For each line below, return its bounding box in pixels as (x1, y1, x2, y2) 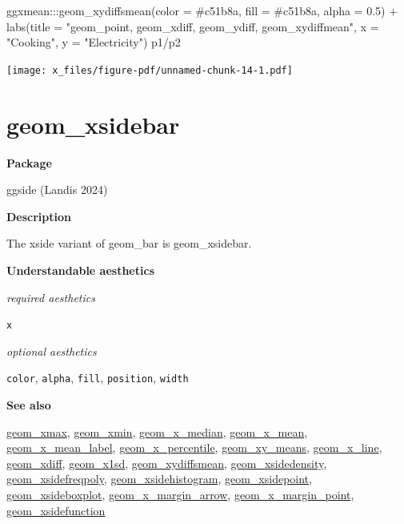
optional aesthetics (6, 342, 97, 359)
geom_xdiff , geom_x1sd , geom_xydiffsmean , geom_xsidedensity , (6, 454, 327, 471)
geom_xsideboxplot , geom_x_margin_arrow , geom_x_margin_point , (6, 486, 354, 502)
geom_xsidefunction (6, 502, 106, 518)
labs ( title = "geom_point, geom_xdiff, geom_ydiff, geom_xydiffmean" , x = (6, 18, 379, 34)
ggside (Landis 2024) (6, 181, 108, 198)
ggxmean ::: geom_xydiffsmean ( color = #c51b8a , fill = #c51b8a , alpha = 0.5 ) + (6, 2, 398, 18)
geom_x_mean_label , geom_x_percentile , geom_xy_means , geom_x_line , (6, 439, 382, 456)
